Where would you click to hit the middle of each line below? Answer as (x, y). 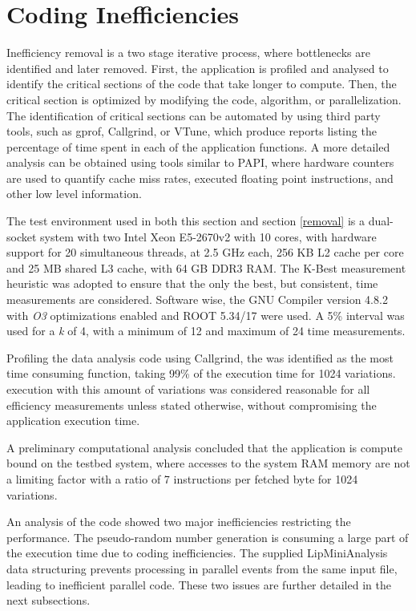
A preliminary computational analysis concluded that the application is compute (204, 447)
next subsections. (48, 600)
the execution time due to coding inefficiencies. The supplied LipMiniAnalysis (197, 553)
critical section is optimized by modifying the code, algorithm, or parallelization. (204, 99)
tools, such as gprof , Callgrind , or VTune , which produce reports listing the (192, 131)
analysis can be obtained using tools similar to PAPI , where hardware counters (200, 162)
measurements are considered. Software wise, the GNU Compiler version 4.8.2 (197, 299)
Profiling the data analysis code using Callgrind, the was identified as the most (200, 357)
